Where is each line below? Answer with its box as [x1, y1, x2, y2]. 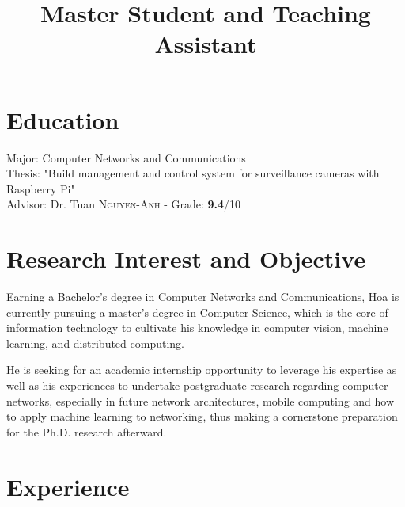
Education [6, 103, 119, 135]
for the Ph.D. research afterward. [6, 423, 167, 440]
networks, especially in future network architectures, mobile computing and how [6, 392, 395, 409]
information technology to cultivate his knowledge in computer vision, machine [6, 319, 388, 336]
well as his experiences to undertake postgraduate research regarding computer [6, 376, 388, 393]
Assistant [154, 28, 257, 60]
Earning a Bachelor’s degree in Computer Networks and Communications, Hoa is [6, 288, 399, 304]
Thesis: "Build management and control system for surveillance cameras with [6, 165, 380, 181]
